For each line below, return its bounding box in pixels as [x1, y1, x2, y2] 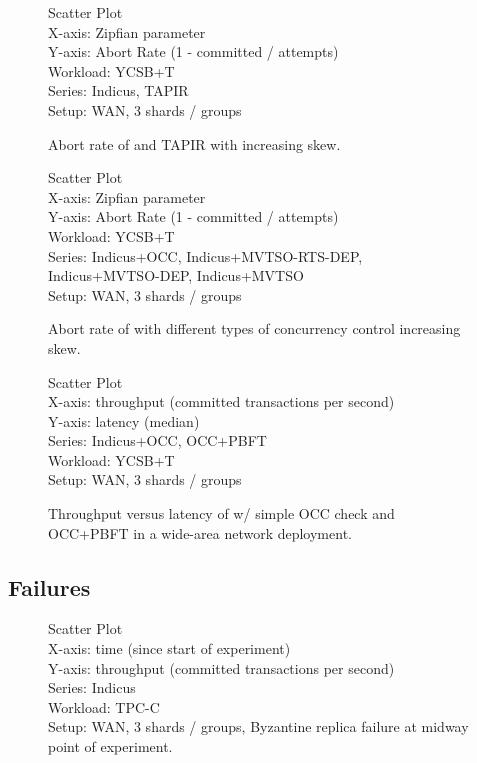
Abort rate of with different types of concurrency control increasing [48, 318, 461, 339]
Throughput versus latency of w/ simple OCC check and [48, 503, 395, 524]
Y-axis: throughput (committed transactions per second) [48, 657, 395, 678]
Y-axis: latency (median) [48, 410, 200, 431]
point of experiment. [48, 736, 173, 757]
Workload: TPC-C [48, 696, 160, 717]
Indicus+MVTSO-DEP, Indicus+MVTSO [48, 265, 304, 286]
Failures [8, 571, 91, 602]
